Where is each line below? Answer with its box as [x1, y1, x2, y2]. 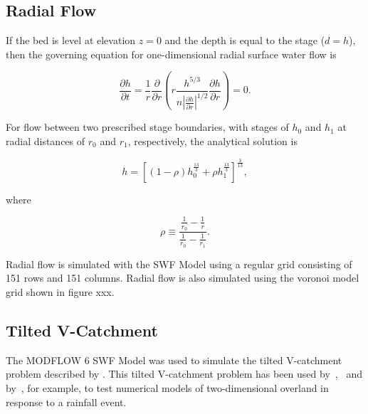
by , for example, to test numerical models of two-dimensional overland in [6, 381, 329, 396]
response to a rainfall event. [6, 394, 127, 409]
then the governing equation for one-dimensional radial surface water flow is [6, 46, 337, 61]
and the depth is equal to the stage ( [164, 33, 325, 48]
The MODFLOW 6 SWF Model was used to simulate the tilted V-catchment [6, 352, 342, 367]
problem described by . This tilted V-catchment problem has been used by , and [6, 366, 362, 381]
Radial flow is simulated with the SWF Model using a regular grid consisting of [6, 256, 352, 271]
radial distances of [6, 133, 85, 148]
